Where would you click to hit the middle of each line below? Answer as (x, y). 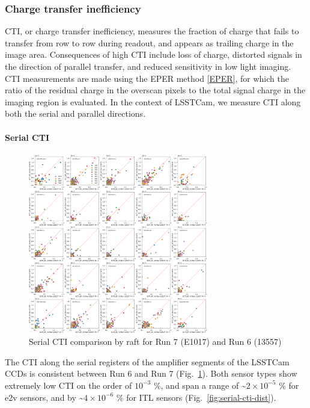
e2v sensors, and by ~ (44, 397)
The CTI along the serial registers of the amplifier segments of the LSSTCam (147, 361)
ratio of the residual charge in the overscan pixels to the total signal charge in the (155, 90)
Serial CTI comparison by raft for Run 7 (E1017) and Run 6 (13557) (155, 342)
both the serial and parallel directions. (75, 113)
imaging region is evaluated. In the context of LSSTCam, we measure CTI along (153, 101)
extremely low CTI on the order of (68, 385)
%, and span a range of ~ (200, 385)
